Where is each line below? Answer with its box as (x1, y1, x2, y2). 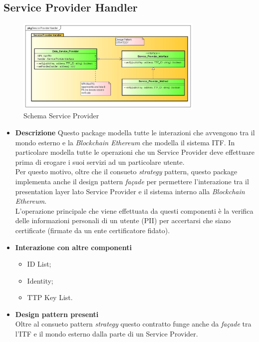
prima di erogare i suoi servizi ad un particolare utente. (15, 156, 185, 167)
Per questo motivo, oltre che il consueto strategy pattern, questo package (15, 166, 238, 177)
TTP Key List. (27, 292, 73, 303)
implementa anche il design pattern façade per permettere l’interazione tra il (15, 176, 249, 186)
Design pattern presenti (15, 309, 99, 319)
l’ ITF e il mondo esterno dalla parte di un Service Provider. (15, 329, 198, 339)
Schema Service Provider (23, 110, 99, 121)
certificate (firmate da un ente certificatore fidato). (15, 225, 170, 235)
